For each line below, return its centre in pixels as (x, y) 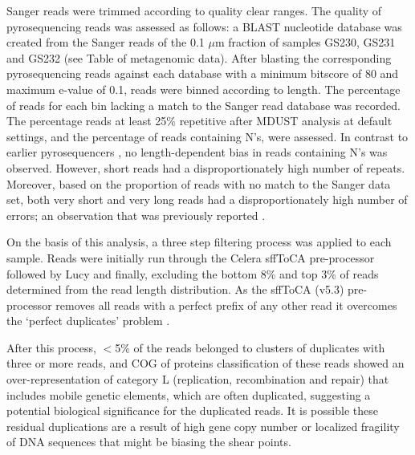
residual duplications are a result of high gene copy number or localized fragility (203, 426)
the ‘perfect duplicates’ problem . (88, 321)
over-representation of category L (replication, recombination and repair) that (198, 379)
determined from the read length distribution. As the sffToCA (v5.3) (175, 289)
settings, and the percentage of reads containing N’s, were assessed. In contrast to (207, 136)
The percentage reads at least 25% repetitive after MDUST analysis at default (199, 121)
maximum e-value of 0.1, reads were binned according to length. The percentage (203, 89)
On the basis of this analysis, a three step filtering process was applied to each (199, 242)
